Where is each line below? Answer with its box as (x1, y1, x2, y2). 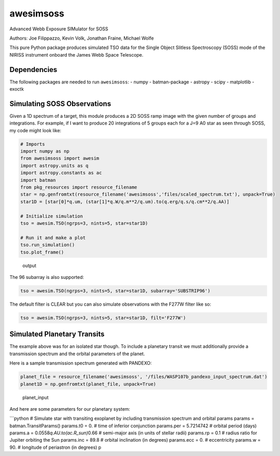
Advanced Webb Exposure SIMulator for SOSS (9, 26, 109, 32)
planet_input (22, 394, 49, 400)
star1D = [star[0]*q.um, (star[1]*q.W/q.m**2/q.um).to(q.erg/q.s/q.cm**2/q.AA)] (20, 199, 230, 204)
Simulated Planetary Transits (9, 330, 105, 339)
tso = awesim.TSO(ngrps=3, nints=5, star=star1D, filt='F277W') (20, 314, 186, 321)
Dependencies (9, 65, 58, 74)
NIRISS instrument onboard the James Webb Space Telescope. (9, 51, 144, 58)
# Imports (20, 141, 45, 147)
